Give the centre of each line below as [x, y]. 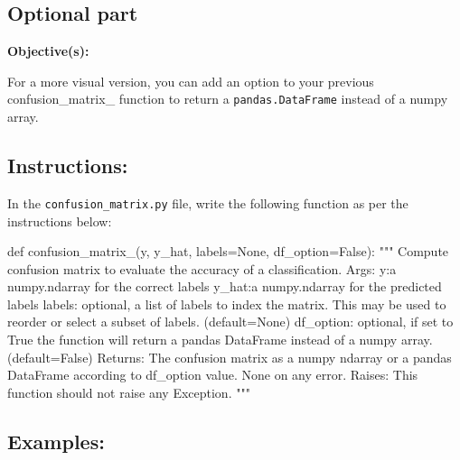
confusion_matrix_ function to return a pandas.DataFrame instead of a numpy [228, 99]
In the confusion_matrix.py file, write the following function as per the [208, 202]
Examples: [56, 441]
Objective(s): [48, 51]
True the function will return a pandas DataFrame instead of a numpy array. [220, 340]
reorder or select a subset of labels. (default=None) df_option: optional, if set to [230, 322]
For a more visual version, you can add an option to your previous [191, 81]
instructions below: [60, 221]
